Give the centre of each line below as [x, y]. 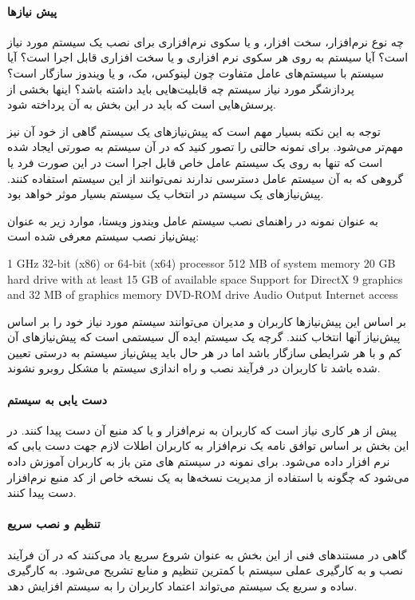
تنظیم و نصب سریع [54, 524]
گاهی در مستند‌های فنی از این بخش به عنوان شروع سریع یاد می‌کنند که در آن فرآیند [207, 554]
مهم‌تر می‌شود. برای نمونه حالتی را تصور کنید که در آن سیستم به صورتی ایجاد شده [206, 147]
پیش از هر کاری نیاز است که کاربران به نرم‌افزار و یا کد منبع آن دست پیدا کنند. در [202, 429]
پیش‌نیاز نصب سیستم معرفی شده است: [103, 236]
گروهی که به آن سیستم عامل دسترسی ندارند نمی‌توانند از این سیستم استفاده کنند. [206, 178]
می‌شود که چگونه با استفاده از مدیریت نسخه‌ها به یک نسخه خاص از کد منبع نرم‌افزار [208, 477]
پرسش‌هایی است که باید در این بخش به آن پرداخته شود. [142, 104]
